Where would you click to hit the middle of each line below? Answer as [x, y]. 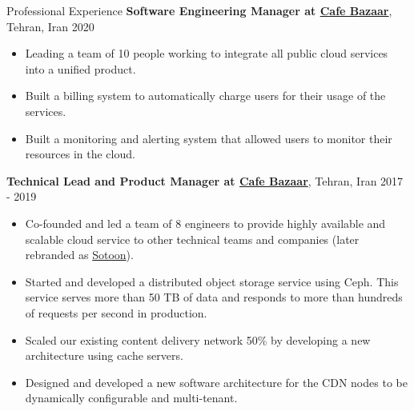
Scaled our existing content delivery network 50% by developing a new [198, 339]
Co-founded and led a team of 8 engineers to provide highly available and [205, 223]
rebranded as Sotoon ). [79, 255]
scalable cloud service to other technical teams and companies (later [192, 239]
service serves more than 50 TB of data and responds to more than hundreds [214, 297]
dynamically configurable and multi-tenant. [131, 398]
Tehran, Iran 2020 [50, 26]
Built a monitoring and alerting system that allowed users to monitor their [209, 138]
